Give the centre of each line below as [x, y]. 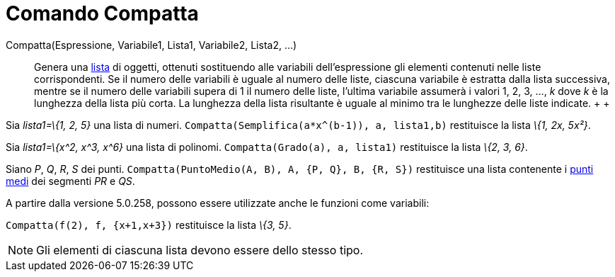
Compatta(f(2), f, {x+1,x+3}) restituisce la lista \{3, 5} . [149, 225]
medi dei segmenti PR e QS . [70, 181]
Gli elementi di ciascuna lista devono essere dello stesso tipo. [200, 250]
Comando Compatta [102, 13]
